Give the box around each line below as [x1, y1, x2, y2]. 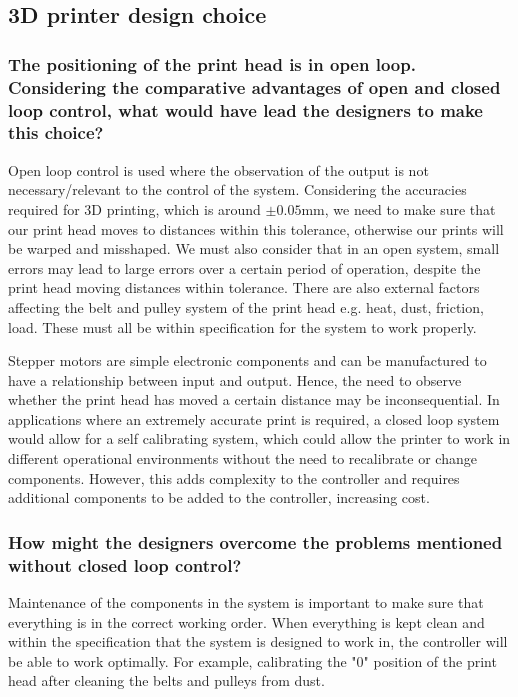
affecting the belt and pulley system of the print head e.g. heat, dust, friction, [8, 296, 484, 317]
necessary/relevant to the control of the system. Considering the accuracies [8, 179, 467, 200]
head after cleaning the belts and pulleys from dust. [8, 670, 325, 691]
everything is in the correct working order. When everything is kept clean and [8, 611, 485, 632]
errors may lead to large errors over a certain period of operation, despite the [8, 257, 481, 278]
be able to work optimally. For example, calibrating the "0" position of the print [8, 650, 497, 671]
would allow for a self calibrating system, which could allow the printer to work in [8, 428, 511, 449]
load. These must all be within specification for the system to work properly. [8, 316, 477, 337]
